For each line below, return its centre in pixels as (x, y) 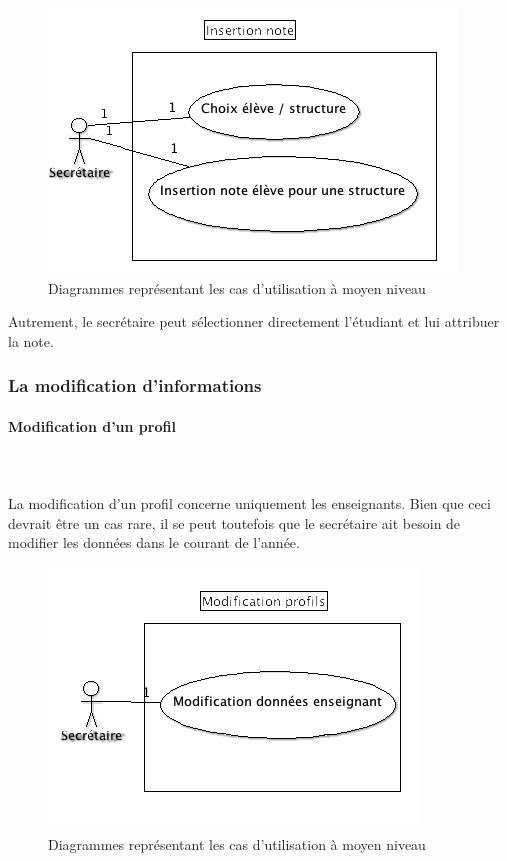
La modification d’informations (135, 385)
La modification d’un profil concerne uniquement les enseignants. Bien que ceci (249, 503)
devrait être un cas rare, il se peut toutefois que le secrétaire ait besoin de (234, 522)
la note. (31, 340)
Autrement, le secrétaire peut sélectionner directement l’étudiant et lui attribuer (254, 321)
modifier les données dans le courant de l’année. (154, 542)
